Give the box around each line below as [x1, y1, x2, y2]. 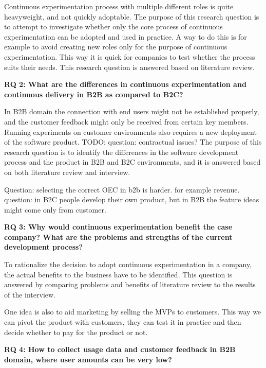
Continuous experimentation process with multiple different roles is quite [4, 1, 234, 11]
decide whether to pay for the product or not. [4, 326, 148, 337]
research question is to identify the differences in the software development [4, 146, 239, 157]
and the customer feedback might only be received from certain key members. [4, 116, 249, 127]
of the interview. [4, 289, 55, 300]
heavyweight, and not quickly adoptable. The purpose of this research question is [4, 11, 259, 22]
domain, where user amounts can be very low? [4, 354, 172, 364]
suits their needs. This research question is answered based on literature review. [4, 61, 255, 72]
